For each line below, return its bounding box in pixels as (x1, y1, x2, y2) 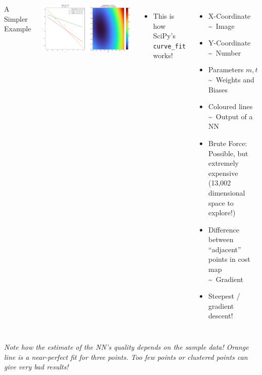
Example (4, 23, 31, 34)
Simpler (4, 13, 28, 24)
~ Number (208, 47, 241, 58)
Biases (208, 84, 228, 95)
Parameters (208, 64, 244, 75)
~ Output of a (208, 111, 253, 121)
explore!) (208, 207, 236, 218)
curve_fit (153, 42, 186, 50)
